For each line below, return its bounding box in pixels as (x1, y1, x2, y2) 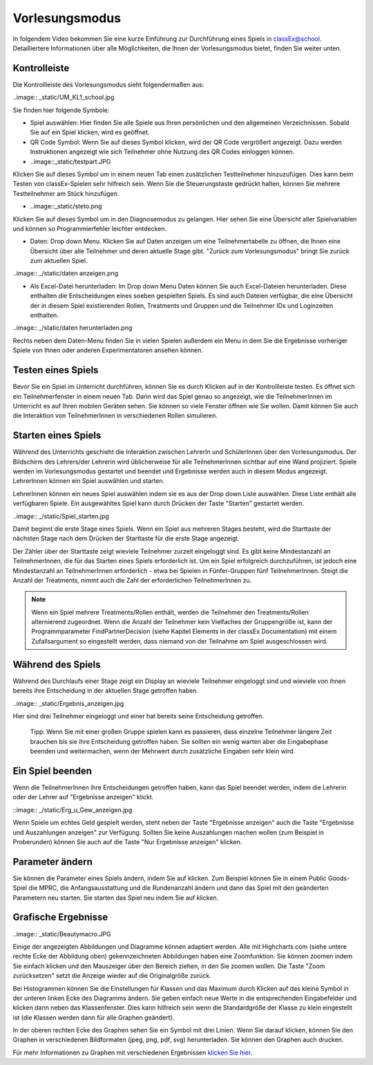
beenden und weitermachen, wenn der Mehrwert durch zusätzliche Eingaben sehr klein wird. (30, 747, 296, 756)
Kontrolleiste (12, 62, 70, 74)
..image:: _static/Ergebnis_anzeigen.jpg (12, 699, 124, 707)
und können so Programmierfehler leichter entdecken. (12, 224, 167, 233)
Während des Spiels (12, 658, 101, 671)
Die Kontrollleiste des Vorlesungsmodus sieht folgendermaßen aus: (12, 80, 204, 89)
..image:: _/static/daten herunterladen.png (12, 324, 133, 332)
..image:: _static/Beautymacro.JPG (12, 929, 111, 938)
